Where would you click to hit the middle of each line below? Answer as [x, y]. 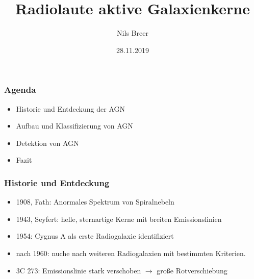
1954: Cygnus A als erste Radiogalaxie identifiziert [95, 236]
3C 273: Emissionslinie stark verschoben [79, 270]
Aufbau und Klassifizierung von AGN [74, 126]
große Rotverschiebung [192, 270]
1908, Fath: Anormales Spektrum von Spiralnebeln [95, 202]
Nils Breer [133, 33]
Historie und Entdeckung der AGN [70, 108]
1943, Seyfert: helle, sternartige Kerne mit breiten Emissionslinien [119, 219]
